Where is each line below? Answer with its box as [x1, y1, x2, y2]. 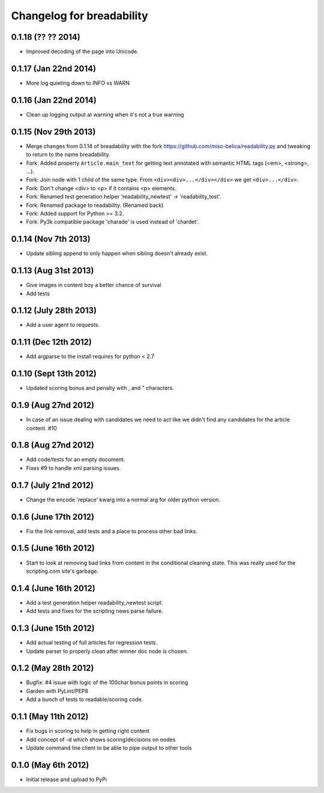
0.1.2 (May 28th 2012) [11, 663, 94, 673]
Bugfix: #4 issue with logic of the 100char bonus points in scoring [26, 679, 188, 686]
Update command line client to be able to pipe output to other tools [26, 744, 192, 751]
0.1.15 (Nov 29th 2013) [11, 126, 96, 137]
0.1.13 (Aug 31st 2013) [11, 265, 94, 276]
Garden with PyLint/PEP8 [26, 687, 88, 694]
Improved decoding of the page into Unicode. [26, 48, 139, 55]
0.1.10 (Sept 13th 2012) [11, 369, 97, 379]
